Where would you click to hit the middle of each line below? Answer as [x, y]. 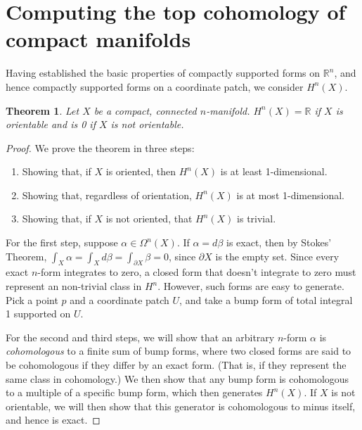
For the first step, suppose [62, 242]
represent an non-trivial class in [74, 286]
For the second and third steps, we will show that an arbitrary [140, 337]
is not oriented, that [149, 219]
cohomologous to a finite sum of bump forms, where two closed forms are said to [179, 351]
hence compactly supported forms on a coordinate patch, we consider [155, 86]
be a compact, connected [145, 110]
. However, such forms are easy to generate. [251, 286]
